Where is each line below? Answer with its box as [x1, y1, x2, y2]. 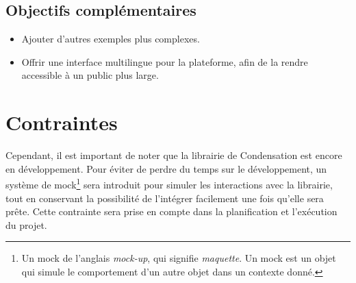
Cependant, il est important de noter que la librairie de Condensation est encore [5, 148, 342, 162]
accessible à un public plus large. [21, 68, 159, 82]
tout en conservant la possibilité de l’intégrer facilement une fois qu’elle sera [5, 190, 324, 205]
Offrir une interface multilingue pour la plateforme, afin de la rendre [21, 54, 308, 69]
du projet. [5, 217, 47, 232]
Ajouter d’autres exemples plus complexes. [21, 32, 200, 46]
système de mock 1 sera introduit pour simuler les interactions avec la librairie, [5, 175, 333, 191]
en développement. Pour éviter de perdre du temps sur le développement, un [5, 161, 327, 175]
